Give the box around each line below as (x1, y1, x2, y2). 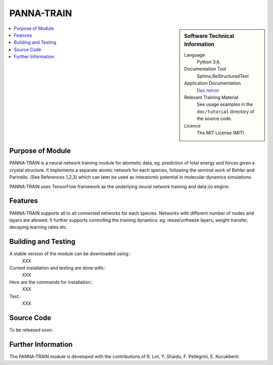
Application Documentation (184, 80, 241, 86)
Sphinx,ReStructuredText (197, 73, 249, 79)
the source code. (197, 115, 233, 121)
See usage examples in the (197, 101, 253, 107)
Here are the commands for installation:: (9, 279, 93, 285)
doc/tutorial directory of (197, 108, 255, 114)
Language (184, 52, 205, 58)
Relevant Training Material (184, 94, 239, 101)
